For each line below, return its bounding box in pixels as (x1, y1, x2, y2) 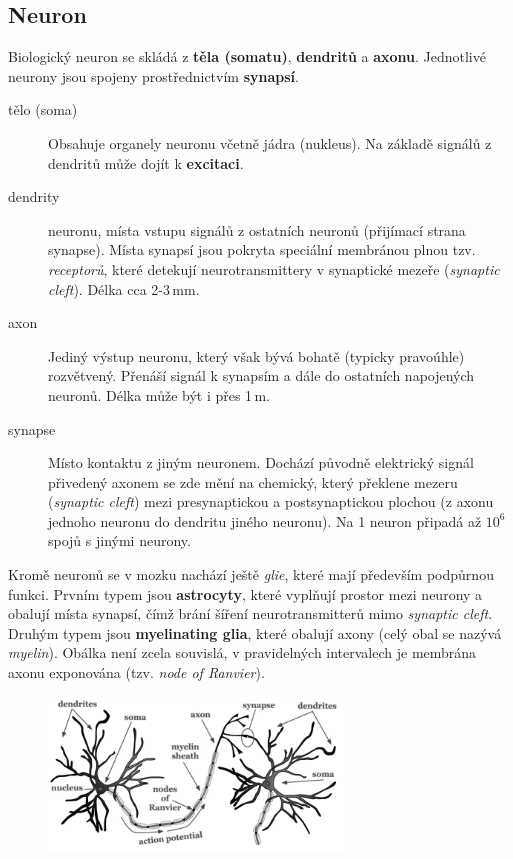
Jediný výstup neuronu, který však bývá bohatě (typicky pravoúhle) (48, 345, 465, 366)
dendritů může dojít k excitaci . (48, 152, 244, 173)
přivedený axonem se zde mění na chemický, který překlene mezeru (48, 471, 458, 492)
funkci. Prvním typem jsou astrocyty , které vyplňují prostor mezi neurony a (8, 583, 483, 604)
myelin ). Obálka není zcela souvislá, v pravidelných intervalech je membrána (8, 642, 477, 663)
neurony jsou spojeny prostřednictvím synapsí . (8, 65, 299, 86)
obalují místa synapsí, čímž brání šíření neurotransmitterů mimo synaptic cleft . (8, 603, 493, 624)
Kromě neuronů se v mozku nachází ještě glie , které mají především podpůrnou (8, 564, 494, 585)
